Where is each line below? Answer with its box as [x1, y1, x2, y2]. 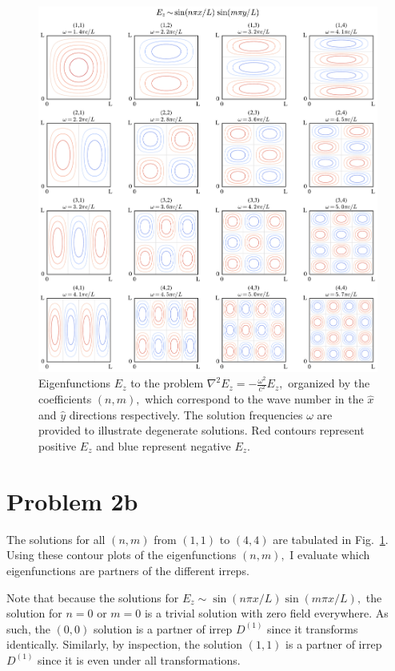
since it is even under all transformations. [38, 651, 241, 668]
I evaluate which [289, 546, 370, 563]
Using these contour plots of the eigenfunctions [6, 546, 237, 563]
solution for [6, 605, 62, 621]
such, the [6, 620, 50, 637]
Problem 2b [6, 484, 138, 517]
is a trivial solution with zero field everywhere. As [144, 605, 389, 621]
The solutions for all [6, 530, 106, 547]
